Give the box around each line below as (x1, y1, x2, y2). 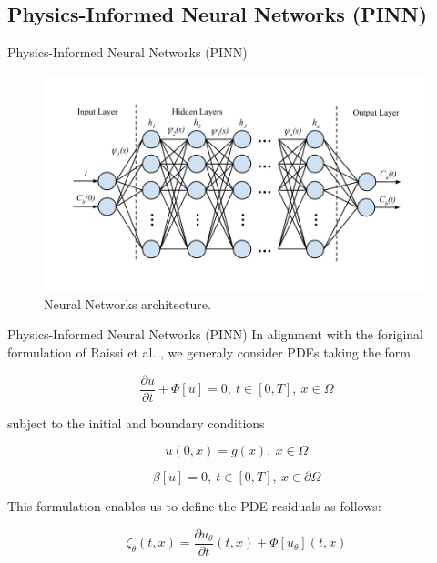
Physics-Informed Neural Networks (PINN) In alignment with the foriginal (7, 325, 423, 344)
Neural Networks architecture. (44, 294, 211, 313)
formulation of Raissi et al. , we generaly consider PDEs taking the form (7, 343, 412, 362)
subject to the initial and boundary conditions (7, 413, 265, 432)
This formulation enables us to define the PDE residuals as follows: (7, 497, 381, 516)
